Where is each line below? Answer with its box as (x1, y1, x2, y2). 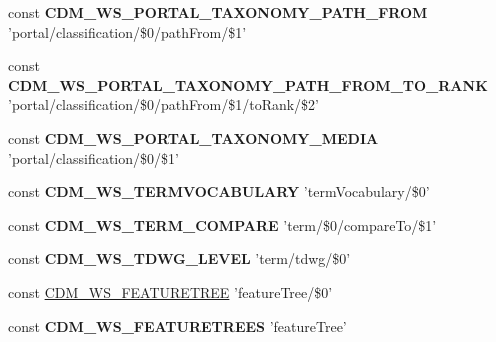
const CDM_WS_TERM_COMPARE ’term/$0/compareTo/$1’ (8, 214, 437, 235)
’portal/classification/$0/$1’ (8, 147, 179, 168)
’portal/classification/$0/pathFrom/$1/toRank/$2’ (8, 94, 320, 115)
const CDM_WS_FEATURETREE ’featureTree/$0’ (8, 281, 333, 302)
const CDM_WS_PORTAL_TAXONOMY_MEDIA (8, 127, 379, 148)
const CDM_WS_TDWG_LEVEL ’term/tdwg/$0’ (8, 248, 351, 269)
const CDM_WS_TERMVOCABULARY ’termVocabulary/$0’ (8, 181, 430, 202)
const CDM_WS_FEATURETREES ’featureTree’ (8, 315, 347, 336)
